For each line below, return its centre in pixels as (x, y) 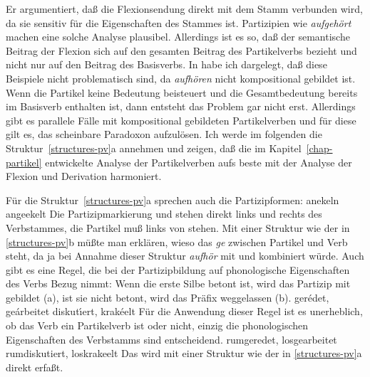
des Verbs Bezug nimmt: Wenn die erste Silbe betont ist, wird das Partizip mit (178, 283)
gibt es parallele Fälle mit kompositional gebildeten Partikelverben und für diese (181, 120)
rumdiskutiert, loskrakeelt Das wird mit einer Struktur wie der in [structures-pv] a (184, 353)
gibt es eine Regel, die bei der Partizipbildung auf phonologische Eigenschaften (178, 269)
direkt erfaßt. (35, 367)
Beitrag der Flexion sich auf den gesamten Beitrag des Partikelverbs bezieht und (181, 50)
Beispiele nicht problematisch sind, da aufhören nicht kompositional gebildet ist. (181, 78)
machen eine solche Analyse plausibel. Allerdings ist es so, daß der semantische (178, 37)
